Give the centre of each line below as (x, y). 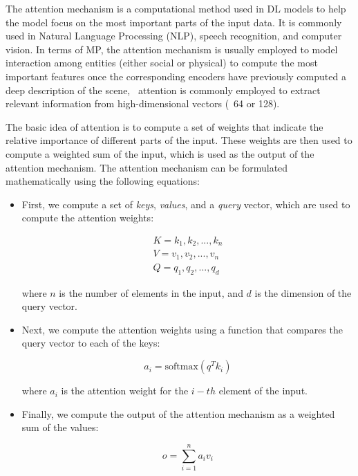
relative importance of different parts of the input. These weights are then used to (179, 140)
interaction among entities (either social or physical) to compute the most (162, 63)
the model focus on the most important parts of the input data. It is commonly (174, 22)
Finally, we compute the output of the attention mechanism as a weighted (178, 413)
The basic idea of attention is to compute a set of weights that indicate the (164, 126)
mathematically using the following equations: (103, 181)
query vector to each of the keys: (91, 343)
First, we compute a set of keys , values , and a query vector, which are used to (186, 204)
